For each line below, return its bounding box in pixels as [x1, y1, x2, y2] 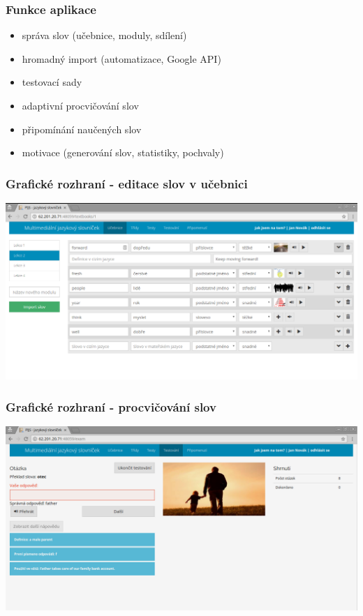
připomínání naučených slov [22, 121, 142, 136]
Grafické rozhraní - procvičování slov [6, 398, 216, 415]
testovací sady [22, 75, 82, 89]
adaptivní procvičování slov [22, 98, 139, 112]
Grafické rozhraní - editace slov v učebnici [6, 174, 248, 192]
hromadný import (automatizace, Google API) [22, 51, 221, 66]
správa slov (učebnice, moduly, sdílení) [22, 28, 187, 43]
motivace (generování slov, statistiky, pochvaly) [22, 145, 224, 160]
